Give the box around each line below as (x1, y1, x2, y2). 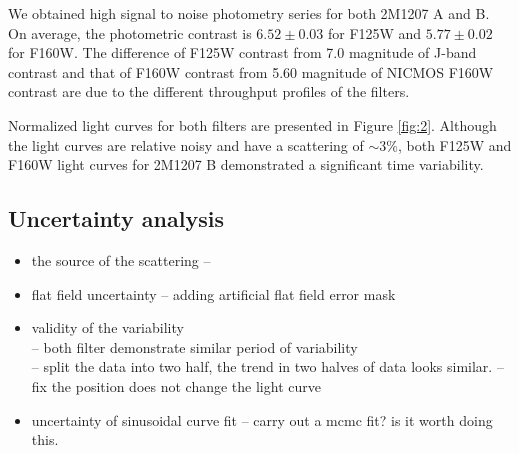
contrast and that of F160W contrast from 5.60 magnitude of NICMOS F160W (8, 61, 494, 82)
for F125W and (327, 22, 422, 43)
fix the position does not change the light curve (31, 375, 321, 396)
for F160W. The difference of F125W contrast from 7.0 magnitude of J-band (8, 42, 477, 63)
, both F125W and (397, 134, 512, 155)
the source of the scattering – (31, 249, 211, 270)
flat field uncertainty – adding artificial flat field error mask (31, 283, 396, 304)
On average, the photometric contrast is (8, 22, 252, 43)
